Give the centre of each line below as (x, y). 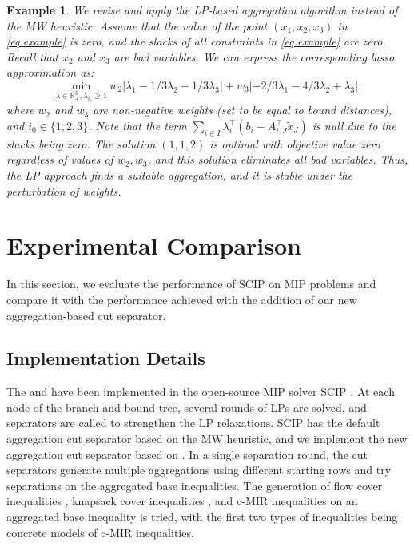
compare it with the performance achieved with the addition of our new (182, 299)
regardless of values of (60, 159)
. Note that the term (137, 126)
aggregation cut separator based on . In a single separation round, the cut (187, 454)
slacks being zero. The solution (81, 143)
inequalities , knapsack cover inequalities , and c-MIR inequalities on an (182, 501)
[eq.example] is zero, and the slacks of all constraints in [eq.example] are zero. (196, 41)
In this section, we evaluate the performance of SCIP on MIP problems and (191, 284)
